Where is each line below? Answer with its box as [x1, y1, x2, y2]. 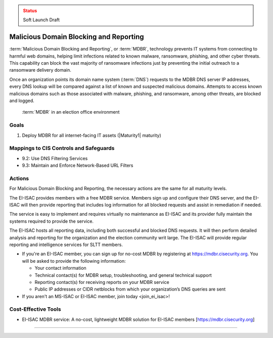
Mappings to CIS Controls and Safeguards [9, 144, 115, 152]
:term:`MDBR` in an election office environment [22, 109, 120, 115]
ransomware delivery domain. [9, 67, 72, 73]
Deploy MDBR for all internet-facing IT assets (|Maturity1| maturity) [22, 132, 161, 138]
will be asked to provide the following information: [22, 258, 126, 264]
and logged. [9, 98, 35, 104]
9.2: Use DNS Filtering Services [22, 155, 88, 161]
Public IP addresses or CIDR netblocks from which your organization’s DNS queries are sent [34, 286, 226, 293]
